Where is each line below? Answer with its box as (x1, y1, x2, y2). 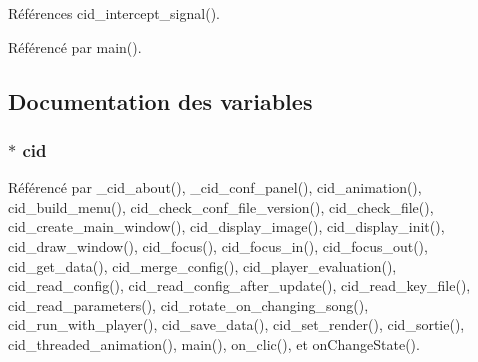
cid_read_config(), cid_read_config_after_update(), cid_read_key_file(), (8, 275, 471, 296)
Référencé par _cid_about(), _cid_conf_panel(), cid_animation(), (8, 177, 422, 198)
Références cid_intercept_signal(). (8, 3, 220, 23)
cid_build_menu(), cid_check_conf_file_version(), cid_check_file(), (8, 196, 434, 217)
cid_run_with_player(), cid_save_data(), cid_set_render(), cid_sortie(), (8, 314, 465, 335)
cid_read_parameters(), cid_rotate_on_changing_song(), (8, 294, 369, 315)
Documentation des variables (8, 85, 313, 116)
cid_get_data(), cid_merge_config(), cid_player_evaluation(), (8, 255, 397, 276)
